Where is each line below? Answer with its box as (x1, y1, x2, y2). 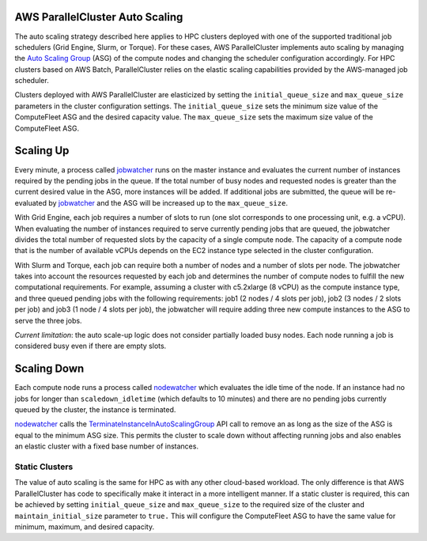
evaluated (14, 198, 47, 207)
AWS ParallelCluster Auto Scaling (14, 10, 183, 24)
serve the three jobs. (14, 316, 82, 325)
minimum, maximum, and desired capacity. (14, 522, 154, 532)
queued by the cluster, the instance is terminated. (14, 405, 176, 414)
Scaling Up (14, 144, 70, 157)
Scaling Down (14, 362, 85, 376)
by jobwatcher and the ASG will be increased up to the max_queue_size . (48, 198, 289, 207)
